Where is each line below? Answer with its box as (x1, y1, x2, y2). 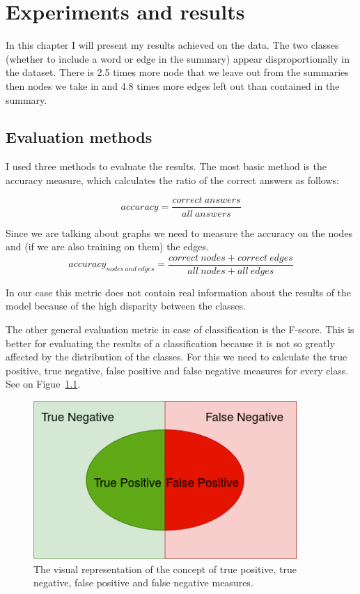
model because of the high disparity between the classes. (6, 298, 246, 313)
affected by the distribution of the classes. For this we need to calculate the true (6, 349, 347, 364)
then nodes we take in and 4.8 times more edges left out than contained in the (6, 78, 340, 93)
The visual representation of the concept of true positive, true (33, 561, 297, 576)
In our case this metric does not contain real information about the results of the (6, 284, 352, 299)
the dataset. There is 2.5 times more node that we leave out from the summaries (6, 65, 349, 79)
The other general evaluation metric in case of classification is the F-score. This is (6, 321, 354, 336)
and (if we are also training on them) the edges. (6, 239, 209, 254)
